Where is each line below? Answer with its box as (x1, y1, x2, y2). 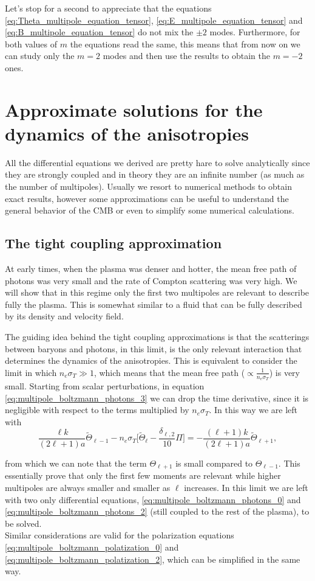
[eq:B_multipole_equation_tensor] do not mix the (5, 26, 194, 38)
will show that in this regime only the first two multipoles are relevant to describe (5, 286, 310, 299)
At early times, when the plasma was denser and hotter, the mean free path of (5, 262, 297, 275)
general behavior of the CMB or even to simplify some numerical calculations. (5, 204, 294, 217)
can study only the (5, 49, 75, 62)
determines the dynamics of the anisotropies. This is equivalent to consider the (5, 354, 297, 367)
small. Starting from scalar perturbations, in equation (5, 380, 205, 392)
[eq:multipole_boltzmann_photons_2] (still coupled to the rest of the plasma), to (5, 505, 310, 518)
